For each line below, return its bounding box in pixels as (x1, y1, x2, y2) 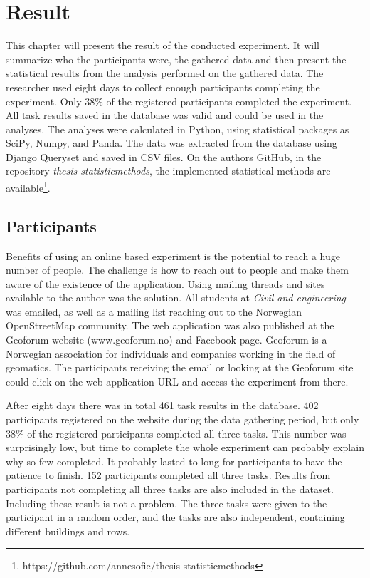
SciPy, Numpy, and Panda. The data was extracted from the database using (6, 135, 337, 150)
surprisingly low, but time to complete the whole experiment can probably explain (6, 440, 364, 455)
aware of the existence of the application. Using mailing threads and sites (6, 276, 325, 291)
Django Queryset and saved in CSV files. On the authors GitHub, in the (6, 149, 322, 164)
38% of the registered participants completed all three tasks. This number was (6, 425, 347, 440)
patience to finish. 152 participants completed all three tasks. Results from (6, 468, 331, 482)
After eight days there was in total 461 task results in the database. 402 (6, 398, 319, 413)
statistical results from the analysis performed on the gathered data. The (6, 66, 324, 81)
